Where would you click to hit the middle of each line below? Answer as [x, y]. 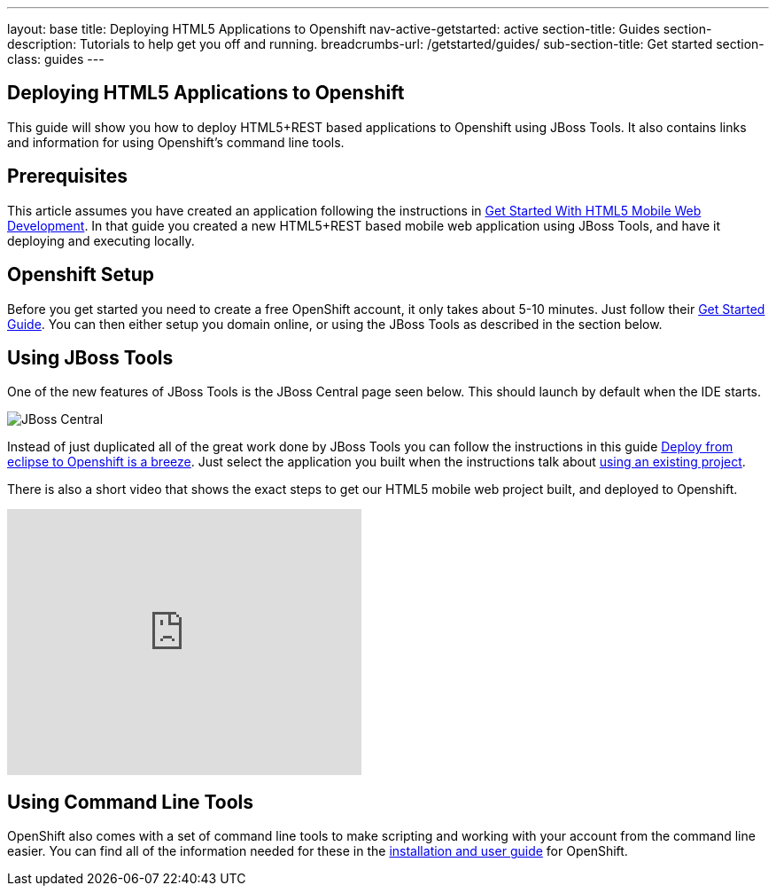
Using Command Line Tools [131, 802]
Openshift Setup [81, 275]
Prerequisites [67, 176]
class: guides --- [56, 59]
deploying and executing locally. [101, 240]
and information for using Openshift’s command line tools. [176, 142]
